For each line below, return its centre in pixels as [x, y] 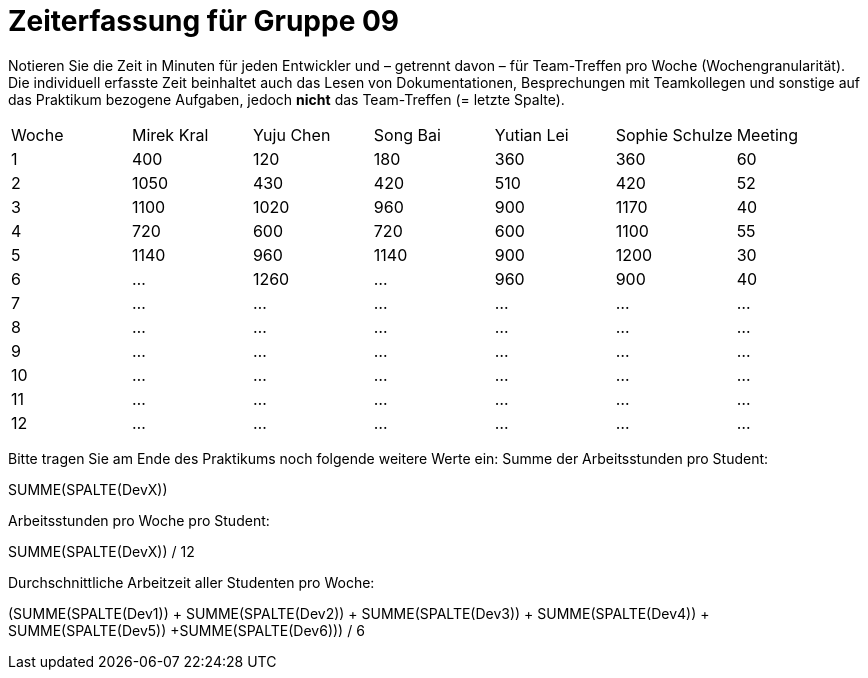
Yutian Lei [531, 134]
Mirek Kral [170, 134]
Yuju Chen [291, 134]
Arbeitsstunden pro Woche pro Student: [139, 520]
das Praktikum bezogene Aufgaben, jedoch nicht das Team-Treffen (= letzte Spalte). [286, 99]
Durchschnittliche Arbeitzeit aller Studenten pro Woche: [191, 582]
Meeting [767, 134]
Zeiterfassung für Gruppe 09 [204, 21]
